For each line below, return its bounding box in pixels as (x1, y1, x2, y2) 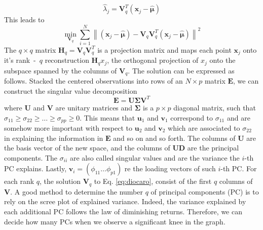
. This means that (80, 112, 135, 123)
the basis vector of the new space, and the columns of (4, 142, 170, 153)
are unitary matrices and (55, 102, 133, 112)
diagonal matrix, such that (173, 102, 256, 112)
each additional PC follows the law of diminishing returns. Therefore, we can (4, 206, 242, 217)
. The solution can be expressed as (128, 65, 235, 75)
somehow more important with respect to (4, 123, 133, 133)
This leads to (4, 14, 45, 25)
